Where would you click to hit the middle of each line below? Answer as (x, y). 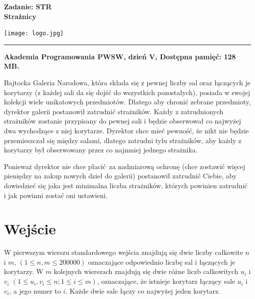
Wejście (30, 229)
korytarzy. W (24, 271)
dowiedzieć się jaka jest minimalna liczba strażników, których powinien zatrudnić (126, 185)
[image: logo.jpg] (34, 34)
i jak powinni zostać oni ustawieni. (56, 195)
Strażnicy (20, 16)
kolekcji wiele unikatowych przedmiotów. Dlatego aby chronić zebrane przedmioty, (127, 102)
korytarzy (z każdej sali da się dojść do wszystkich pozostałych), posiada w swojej (127, 92)
